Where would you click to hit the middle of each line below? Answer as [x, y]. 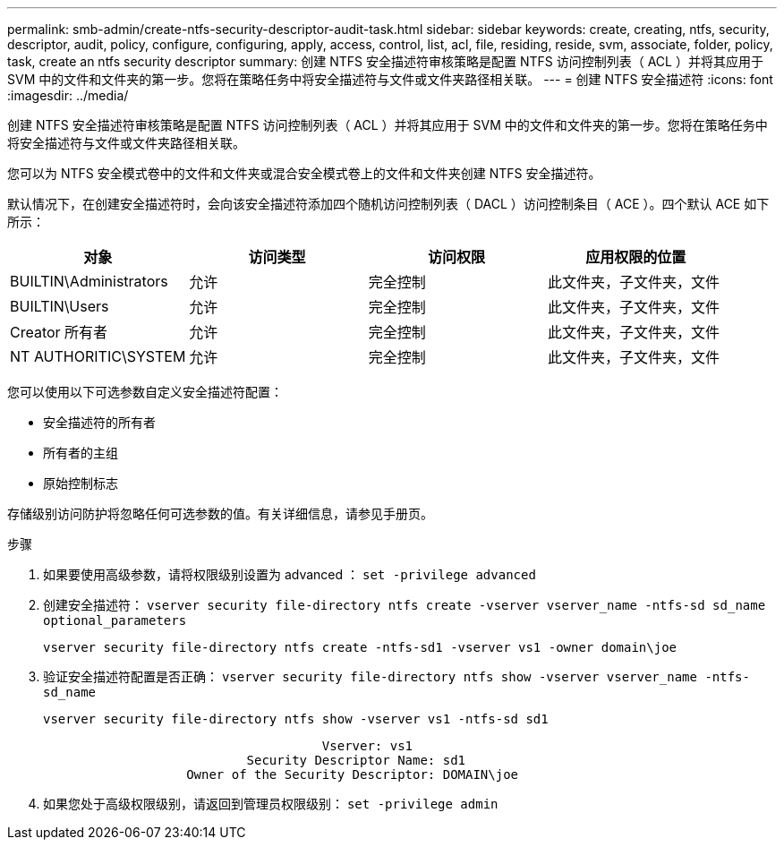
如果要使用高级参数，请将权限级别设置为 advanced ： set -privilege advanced [290, 574]
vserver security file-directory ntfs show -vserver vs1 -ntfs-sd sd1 [296, 719]
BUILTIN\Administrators [89, 281]
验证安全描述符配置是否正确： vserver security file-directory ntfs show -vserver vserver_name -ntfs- [396, 676]
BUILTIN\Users [60, 306]
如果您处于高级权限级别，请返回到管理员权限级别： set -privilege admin [271, 804]
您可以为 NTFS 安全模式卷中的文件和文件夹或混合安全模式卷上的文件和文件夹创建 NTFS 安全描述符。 [304, 173]
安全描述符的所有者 [99, 422]
